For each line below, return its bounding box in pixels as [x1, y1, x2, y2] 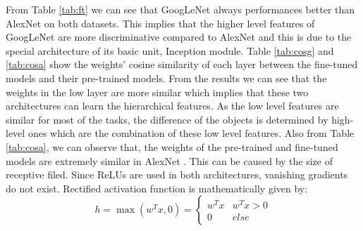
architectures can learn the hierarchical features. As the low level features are [6, 98, 339, 113]
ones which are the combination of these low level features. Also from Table [27, 126, 355, 140]
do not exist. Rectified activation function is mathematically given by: [6, 180, 308, 195]
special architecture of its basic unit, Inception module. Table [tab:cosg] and [6, 43, 334, 58]
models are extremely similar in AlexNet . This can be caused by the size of [6, 153, 333, 168]
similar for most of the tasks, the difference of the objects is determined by [6, 112, 328, 126]
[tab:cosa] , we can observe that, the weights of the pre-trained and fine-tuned [6, 139, 338, 154]
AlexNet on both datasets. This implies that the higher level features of [6, 15, 315, 30]
